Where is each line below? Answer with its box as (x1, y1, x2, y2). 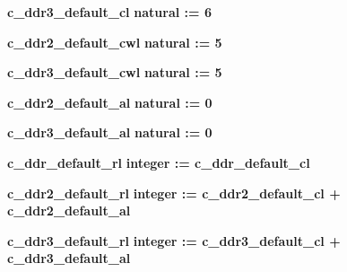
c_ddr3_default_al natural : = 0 (7, 123, 213, 142)
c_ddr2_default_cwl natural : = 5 (7, 32, 222, 51)
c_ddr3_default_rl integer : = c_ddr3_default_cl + (7, 231, 341, 250)
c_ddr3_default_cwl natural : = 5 (7, 63, 222, 82)
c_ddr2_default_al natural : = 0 (7, 92, 213, 111)
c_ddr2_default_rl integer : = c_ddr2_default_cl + (7, 183, 341, 202)
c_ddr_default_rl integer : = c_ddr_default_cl (7, 153, 310, 171)
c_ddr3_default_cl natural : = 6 (7, 3, 212, 21)
